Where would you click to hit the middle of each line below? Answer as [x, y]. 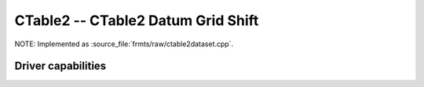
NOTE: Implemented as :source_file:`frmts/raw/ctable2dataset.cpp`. [124, 44]
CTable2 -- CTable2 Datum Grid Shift [137, 20]
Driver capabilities [60, 66]
